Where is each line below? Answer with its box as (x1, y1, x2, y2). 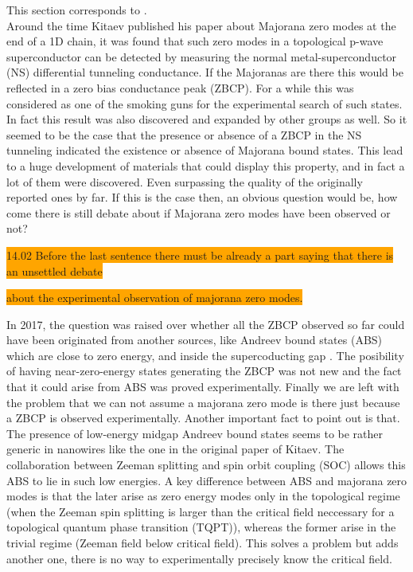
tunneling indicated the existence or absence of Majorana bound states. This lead (6, 142, 403, 159)
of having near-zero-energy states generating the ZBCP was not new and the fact (6, 362, 402, 379)
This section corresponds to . (6, 2, 147, 18)
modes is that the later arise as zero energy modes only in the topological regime (6, 488, 400, 504)
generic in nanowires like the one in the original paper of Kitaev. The (6, 441, 345, 457)
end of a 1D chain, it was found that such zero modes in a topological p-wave (6, 33, 384, 49)
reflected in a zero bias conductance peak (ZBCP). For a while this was (6, 79, 354, 96)
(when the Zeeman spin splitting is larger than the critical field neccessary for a (6, 503, 395, 519)
